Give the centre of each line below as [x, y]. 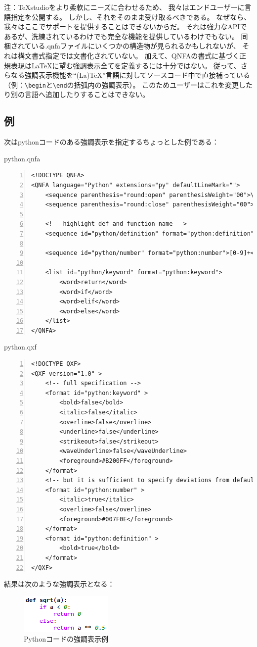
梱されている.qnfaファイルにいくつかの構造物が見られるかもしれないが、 [122, 46]
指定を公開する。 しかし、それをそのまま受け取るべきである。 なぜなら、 [131, 17]
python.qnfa [22, 158]
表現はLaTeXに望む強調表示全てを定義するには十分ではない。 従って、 [126, 65]
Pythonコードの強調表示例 [66, 639]
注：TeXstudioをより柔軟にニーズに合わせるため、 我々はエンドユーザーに [124, 7]
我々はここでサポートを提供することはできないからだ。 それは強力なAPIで [126, 26]
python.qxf [20, 347]
